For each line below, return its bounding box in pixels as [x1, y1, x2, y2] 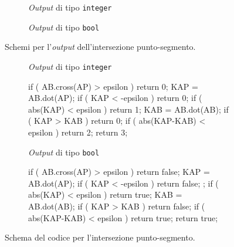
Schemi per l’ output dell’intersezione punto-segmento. [5, 40, 196, 53]
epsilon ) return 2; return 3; [28, 126, 128, 138]
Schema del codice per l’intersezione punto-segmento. [5, 231, 195, 243]
